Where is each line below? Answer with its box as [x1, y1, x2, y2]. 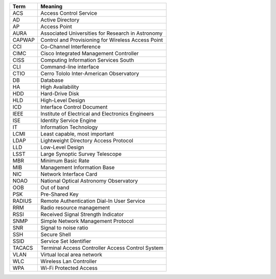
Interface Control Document [40, 104, 108, 110]
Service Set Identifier [40, 238, 91, 245]
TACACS [12, 244, 33, 251]
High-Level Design [40, 97, 85, 104]
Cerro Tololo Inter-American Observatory [40, 70, 140, 77]
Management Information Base [40, 164, 115, 171]
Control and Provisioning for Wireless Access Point [40, 36, 163, 43]
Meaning [40, 3, 63, 10]
